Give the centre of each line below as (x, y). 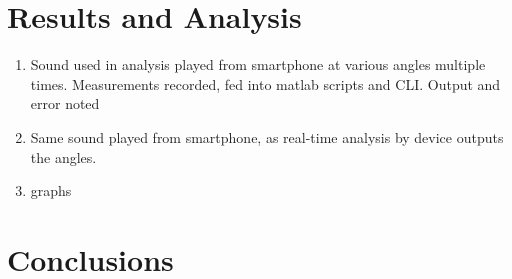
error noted (65, 103)
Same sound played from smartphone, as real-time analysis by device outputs (267, 136)
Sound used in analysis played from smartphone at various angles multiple (258, 64)
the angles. (63, 156)
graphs (51, 190)
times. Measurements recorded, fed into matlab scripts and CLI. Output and (265, 83)
